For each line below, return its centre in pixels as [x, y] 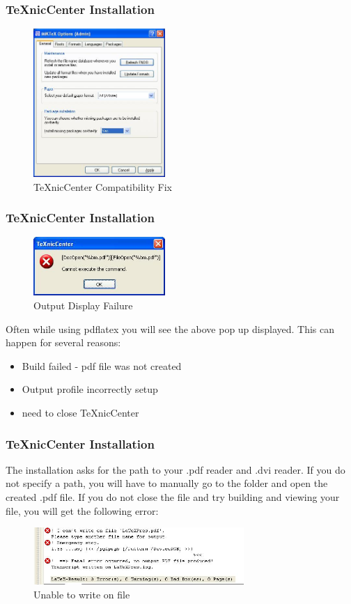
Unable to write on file [82, 594]
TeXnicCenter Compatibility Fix [103, 186]
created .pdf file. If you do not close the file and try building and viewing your [173, 497]
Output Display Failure [83, 305]
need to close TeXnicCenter [80, 413]
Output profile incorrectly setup [90, 389]
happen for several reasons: [63, 342]
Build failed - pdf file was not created [102, 365]
